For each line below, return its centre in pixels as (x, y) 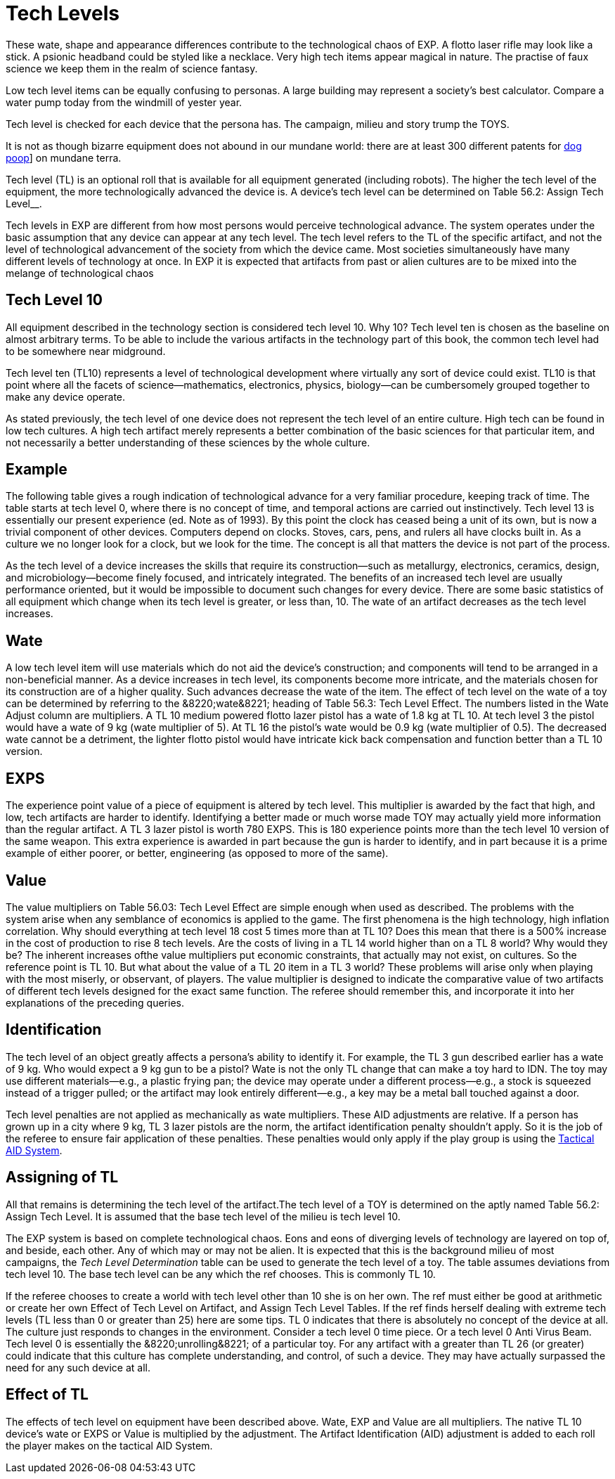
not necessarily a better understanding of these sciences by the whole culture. (188, 442)
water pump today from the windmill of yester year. (124, 102)
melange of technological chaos (80, 273)
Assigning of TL (62, 1177)
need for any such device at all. (78, 1367)
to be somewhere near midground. (86, 351)
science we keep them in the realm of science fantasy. (132, 68)
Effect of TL (47, 1395)
